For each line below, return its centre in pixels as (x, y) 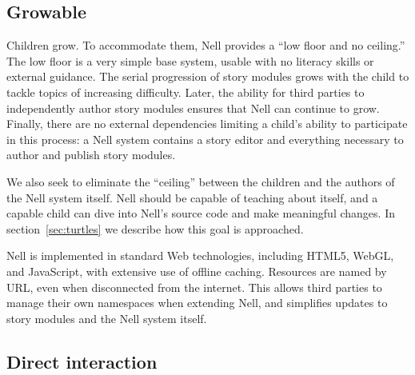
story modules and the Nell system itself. (107, 318)
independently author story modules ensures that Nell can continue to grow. (193, 108)
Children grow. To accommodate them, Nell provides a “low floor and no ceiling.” (206, 45)
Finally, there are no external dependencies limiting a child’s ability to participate (207, 124)
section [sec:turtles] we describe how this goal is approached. (155, 228)
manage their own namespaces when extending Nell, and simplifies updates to (197, 303)
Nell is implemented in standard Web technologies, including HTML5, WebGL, (200, 255)
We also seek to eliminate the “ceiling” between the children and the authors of (201, 181)
